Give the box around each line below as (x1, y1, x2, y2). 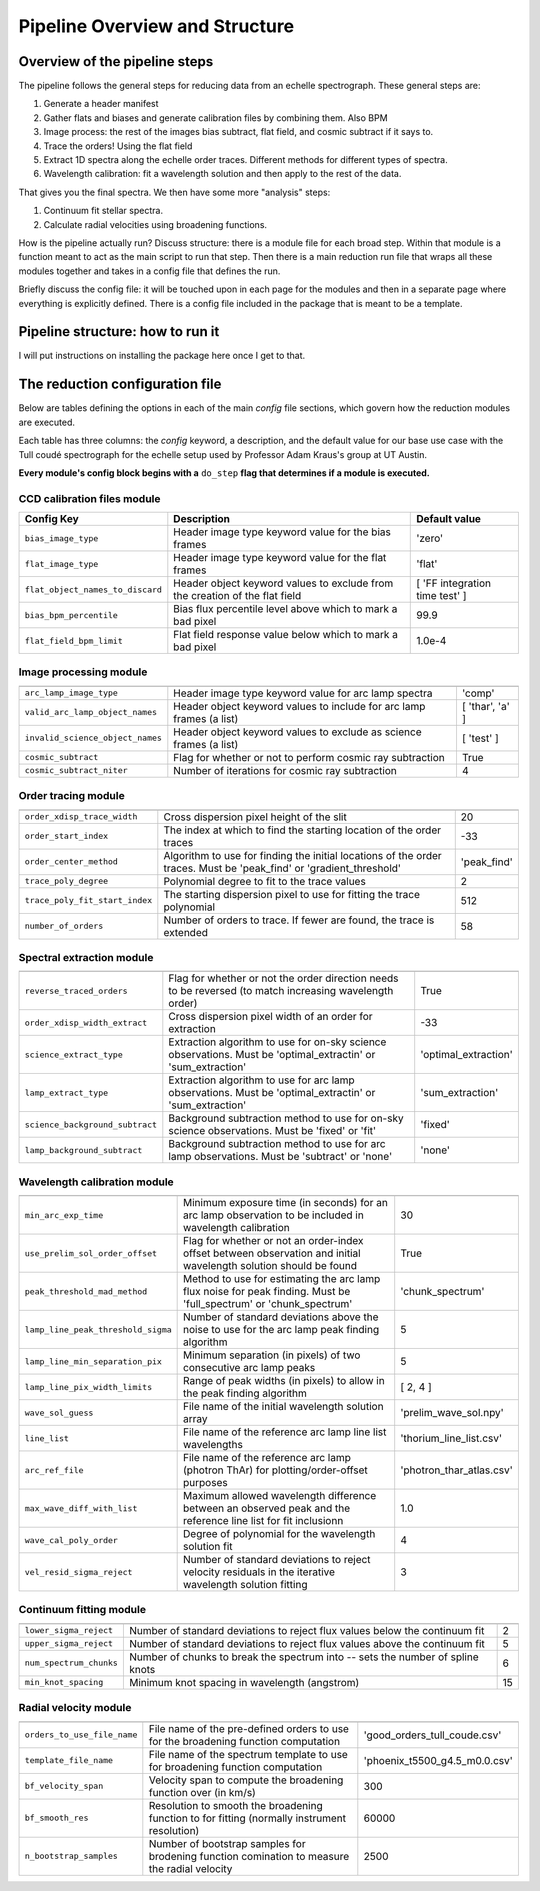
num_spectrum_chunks (24, 1658, 119, 1669)
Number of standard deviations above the (183, 1310, 379, 1324)
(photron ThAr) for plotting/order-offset (183, 1463, 369, 1477)
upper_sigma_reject (24, 1638, 114, 1649)
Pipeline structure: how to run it (18, 323, 220, 340)
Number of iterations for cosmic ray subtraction (173, 763, 397, 777)
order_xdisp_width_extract (24, 1017, 148, 1028)
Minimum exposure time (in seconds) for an (183, 1196, 389, 1210)
